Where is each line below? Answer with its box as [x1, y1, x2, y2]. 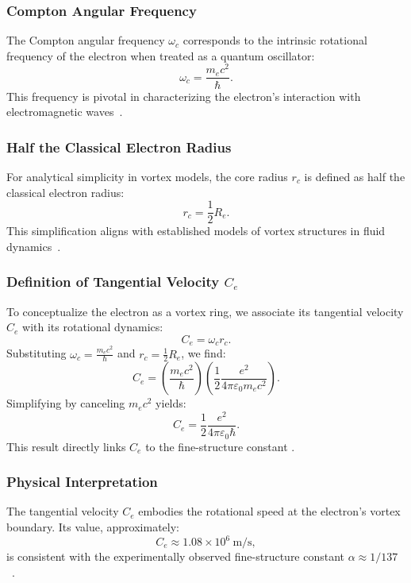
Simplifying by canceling [6, 395, 125, 411]
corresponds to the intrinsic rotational [182, 32, 367, 48]
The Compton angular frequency [6, 32, 165, 48]
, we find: [181, 345, 226, 361]
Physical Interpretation [6, 472, 158, 492]
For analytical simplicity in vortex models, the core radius [6, 168, 288, 184]
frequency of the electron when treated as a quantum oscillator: [6, 47, 315, 64]
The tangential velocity [6, 503, 119, 519]
